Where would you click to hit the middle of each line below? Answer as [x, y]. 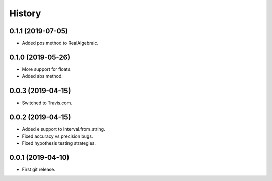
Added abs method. [42, 76]
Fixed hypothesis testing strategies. [59, 143]
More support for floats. [47, 69]
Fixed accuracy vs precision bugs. [57, 136]
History [25, 13]
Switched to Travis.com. [47, 103]
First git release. [39, 169]
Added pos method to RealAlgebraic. [60, 43]
